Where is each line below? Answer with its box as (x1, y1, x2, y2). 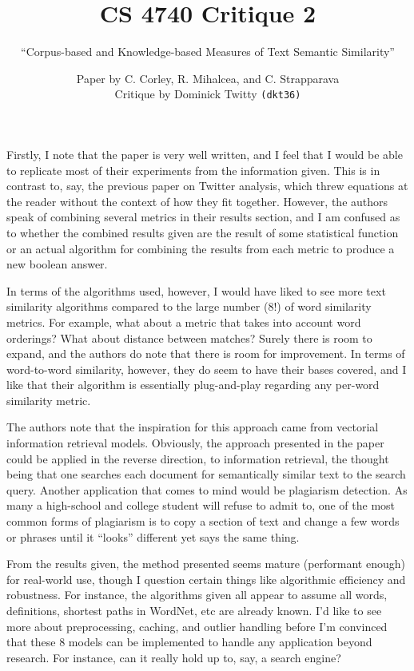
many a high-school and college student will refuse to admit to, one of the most (6, 497, 396, 514)
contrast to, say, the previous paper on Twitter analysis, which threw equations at (6, 177, 408, 194)
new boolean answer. (6, 256, 108, 272)
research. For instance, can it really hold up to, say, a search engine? (6, 649, 341, 665)
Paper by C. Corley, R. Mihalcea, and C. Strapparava (76, 69, 340, 86)
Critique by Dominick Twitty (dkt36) (114, 85, 301, 102)
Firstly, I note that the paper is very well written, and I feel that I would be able (6, 145, 403, 162)
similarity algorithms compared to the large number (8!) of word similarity (6, 298, 372, 315)
